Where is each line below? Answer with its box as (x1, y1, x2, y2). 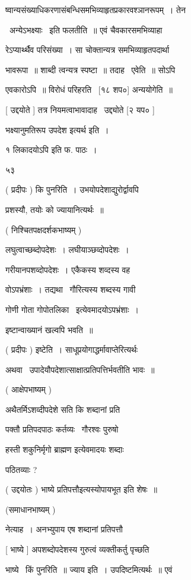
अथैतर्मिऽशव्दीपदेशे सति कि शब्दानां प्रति (5, 403, 120, 415)
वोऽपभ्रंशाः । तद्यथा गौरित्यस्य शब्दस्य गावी (5, 283, 136, 296)
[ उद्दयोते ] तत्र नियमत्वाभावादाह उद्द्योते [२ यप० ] (5, 103, 155, 115)
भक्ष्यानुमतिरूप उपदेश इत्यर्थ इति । (5, 123, 109, 136)
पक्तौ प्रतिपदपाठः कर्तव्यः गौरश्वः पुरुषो (5, 423, 119, 435)
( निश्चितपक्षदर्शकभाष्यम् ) (5, 223, 82, 236)
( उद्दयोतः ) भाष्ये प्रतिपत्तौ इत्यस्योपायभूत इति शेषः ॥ (5, 483, 158, 496)
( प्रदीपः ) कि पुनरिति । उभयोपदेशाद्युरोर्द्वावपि (5, 183, 139, 196)
